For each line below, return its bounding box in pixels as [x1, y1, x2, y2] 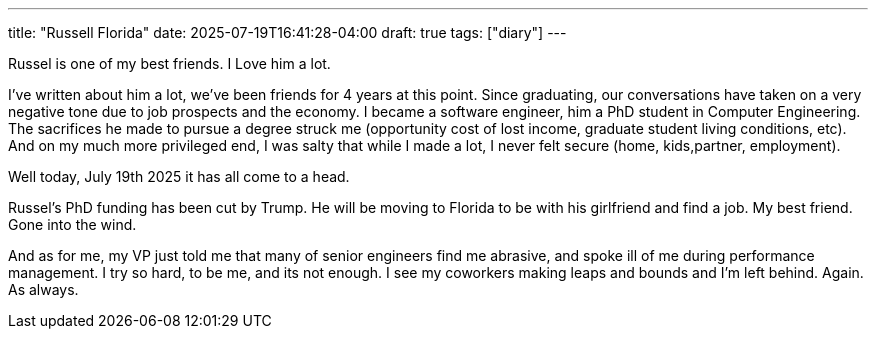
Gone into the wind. [8, 216, 137, 233]
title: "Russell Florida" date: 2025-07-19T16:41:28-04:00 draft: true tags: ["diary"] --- [8, 24, 567, 41]
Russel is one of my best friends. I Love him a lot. [8, 55, 331, 72]
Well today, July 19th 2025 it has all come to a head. [8, 168, 350, 185]
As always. [8, 281, 79, 298]
